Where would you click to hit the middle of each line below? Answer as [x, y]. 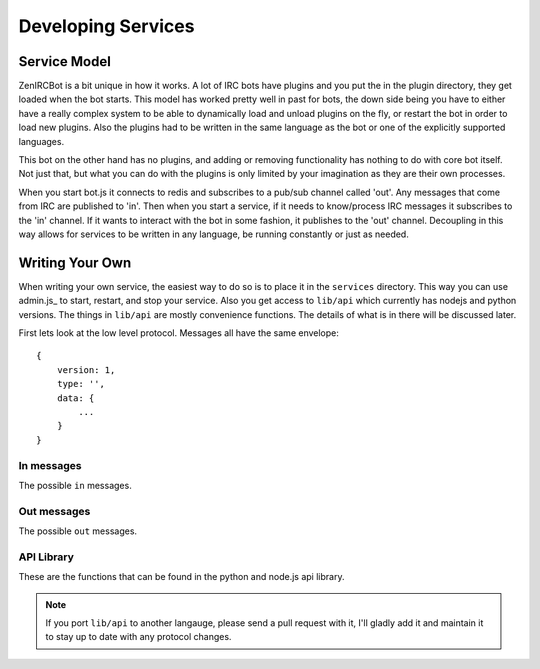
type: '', [80, 384]
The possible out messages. [78, 531]
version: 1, [86, 369]
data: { [75, 398]
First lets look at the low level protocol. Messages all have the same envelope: [179, 333]
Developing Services [106, 26]
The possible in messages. [75, 485]
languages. [41, 141]
